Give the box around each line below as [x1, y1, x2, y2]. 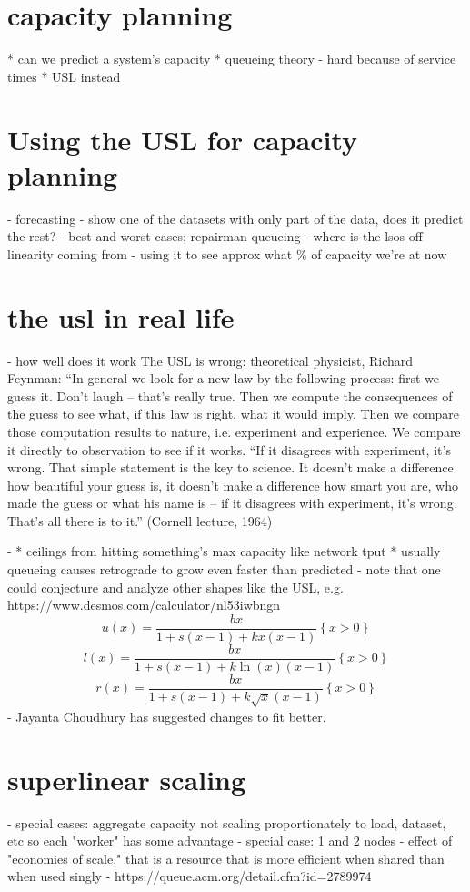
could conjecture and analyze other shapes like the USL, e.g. [7, 577, 344, 596]
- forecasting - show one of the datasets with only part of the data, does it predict [7, 208, 464, 228]
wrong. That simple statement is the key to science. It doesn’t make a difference [7, 458, 454, 477]
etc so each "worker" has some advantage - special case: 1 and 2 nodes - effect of [7, 831, 453, 850]
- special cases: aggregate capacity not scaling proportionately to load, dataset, [7, 813, 446, 832]
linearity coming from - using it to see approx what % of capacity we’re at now [7, 244, 447, 263]
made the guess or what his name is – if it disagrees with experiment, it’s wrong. [7, 493, 457, 512]
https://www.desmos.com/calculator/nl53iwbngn [7, 595, 281, 614]
